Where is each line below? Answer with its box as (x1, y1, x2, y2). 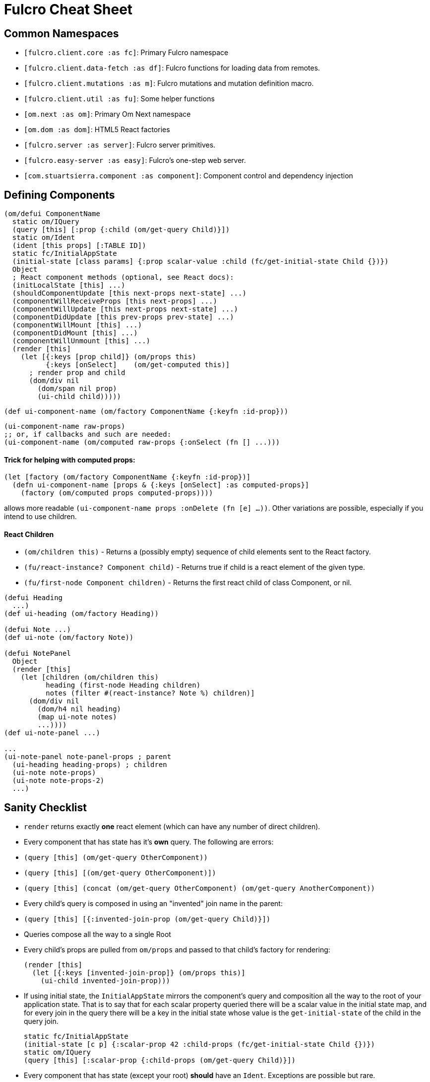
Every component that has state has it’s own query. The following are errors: (24, 838, 274, 847)
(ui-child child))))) (37, 392, 122, 401)
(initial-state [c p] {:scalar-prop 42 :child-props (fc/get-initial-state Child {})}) (24, 1040, 375, 1049)
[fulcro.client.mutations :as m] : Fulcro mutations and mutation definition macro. (24, 79, 314, 88)
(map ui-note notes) (37, 713, 117, 721)
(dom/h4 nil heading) (37, 705, 122, 713)
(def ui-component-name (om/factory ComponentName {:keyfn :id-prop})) (4, 407, 289, 416)
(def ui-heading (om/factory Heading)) (4, 610, 159, 618)
